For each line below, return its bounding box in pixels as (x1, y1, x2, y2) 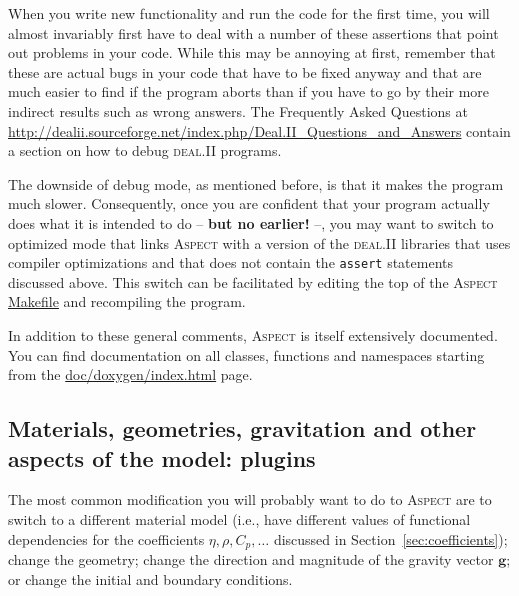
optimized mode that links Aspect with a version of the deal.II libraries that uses (8, 232, 511, 253)
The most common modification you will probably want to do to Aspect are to (8, 489, 492, 510)
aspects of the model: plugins (8, 442, 316, 473)
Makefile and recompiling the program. (8, 291, 246, 312)
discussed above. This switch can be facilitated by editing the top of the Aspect (8, 271, 498, 292)
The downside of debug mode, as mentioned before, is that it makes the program (8, 173, 504, 194)
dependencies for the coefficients (8, 528, 205, 549)
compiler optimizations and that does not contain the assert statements (8, 252, 454, 273)
